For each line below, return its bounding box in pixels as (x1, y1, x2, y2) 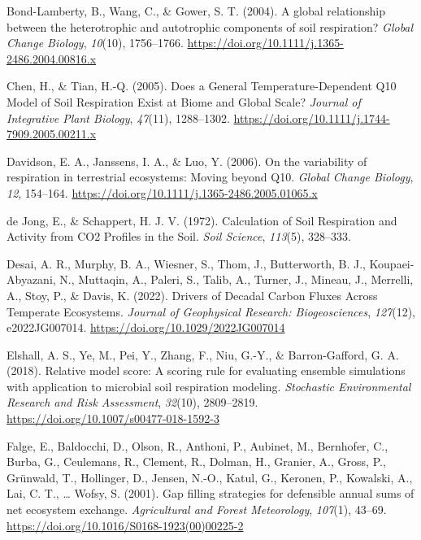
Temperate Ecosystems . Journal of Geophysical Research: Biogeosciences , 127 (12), (7, 303, 415, 320)
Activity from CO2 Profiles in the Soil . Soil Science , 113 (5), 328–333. (7, 228, 351, 245)
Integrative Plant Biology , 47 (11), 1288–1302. (7, 109, 230, 126)
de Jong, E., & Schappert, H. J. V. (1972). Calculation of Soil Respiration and (7, 211, 397, 229)
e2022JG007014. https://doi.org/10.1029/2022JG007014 (7, 319, 285, 336)
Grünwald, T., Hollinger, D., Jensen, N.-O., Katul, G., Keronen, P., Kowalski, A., (7, 468, 413, 486)
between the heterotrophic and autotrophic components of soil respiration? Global (7, 18, 414, 35)
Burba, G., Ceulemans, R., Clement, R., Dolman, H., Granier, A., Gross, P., (7, 453, 386, 470)
